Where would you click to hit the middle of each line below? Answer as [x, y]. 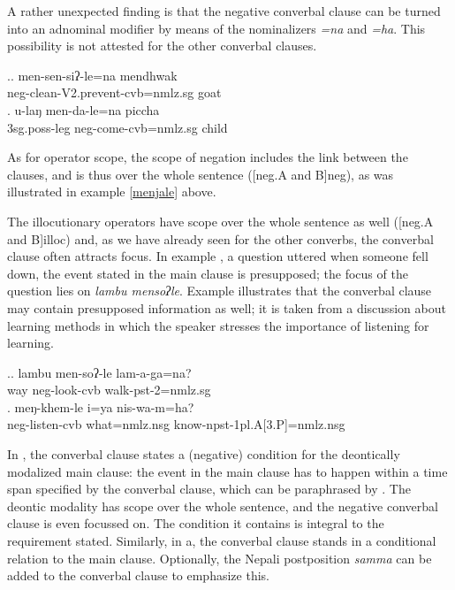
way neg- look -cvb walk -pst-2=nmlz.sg [109, 390]
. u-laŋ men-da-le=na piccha [83, 109]
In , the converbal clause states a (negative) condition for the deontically [204, 454]
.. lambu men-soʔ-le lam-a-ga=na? [99, 372]
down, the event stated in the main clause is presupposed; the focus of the [208, 273]
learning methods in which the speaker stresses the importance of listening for [218, 325]
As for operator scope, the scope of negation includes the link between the [208, 157]
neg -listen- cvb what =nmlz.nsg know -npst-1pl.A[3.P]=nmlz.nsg [176, 424]
